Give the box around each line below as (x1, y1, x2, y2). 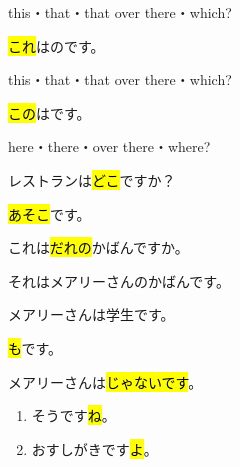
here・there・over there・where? (8, 136, 211, 157)
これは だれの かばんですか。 (8, 237, 189, 258)
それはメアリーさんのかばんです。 (8, 270, 230, 291)
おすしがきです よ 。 (31, 438, 158, 459)
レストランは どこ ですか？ (8, 169, 176, 190)
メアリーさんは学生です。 (8, 304, 175, 325)
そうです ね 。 (31, 405, 116, 426)
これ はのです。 (8, 35, 105, 56)
